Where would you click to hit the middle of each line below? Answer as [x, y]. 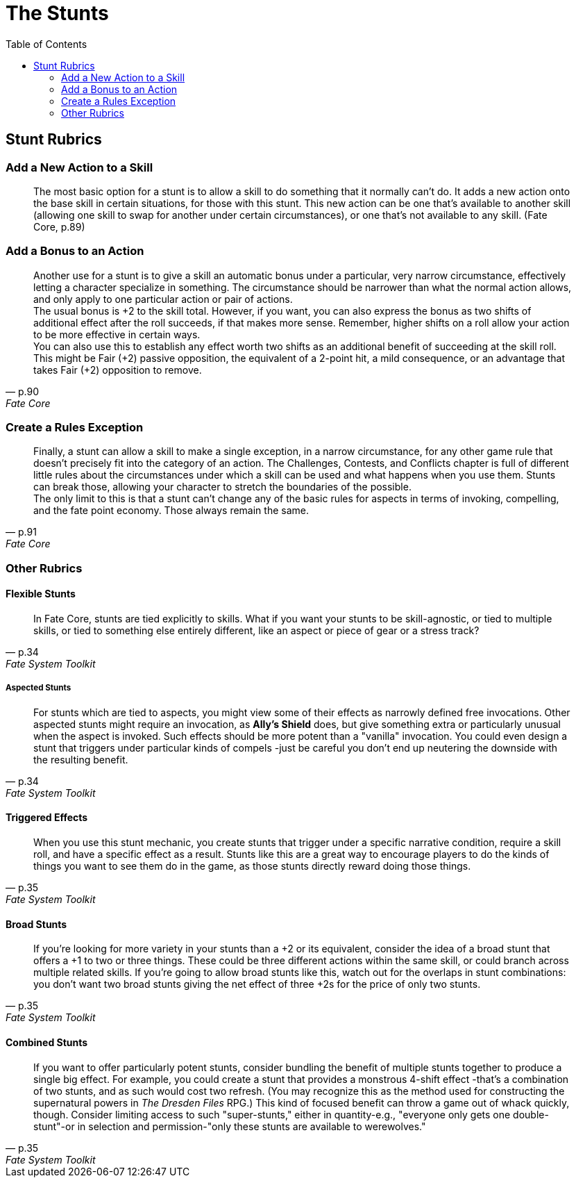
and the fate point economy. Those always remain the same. [171, 511]
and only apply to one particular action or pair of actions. [163, 299]
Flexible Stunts [41, 594]
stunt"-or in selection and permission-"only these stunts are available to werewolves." [230, 1126]
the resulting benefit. [81, 759]
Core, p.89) [59, 226]
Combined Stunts [47, 1042]
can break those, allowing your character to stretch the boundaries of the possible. [222, 487]
